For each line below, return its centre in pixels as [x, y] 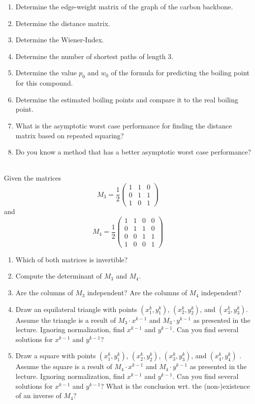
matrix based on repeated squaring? [70, 135]
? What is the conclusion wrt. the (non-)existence [175, 386]
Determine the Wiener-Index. [60, 40]
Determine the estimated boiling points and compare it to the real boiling [127, 99]
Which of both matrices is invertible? [72, 259]
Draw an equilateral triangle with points [76, 309]
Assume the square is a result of [64, 366]
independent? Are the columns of [137, 293]
